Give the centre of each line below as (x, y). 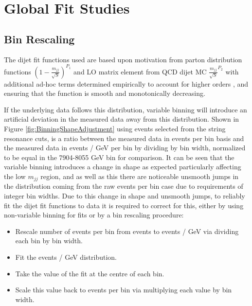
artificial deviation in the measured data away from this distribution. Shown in (122, 119)
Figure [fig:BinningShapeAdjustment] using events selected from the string (115, 129)
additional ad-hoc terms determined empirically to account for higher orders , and (126, 83)
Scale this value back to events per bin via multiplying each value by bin (124, 290)
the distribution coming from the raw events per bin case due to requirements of (124, 186)
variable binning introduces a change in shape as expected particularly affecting (123, 167)
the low (15, 176)
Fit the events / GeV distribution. (66, 257)
